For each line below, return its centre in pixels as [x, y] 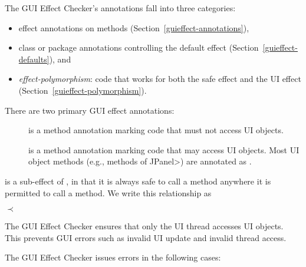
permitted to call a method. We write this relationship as [108, 192]
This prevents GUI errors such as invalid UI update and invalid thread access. [146, 237]
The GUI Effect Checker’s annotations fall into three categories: [120, 8]
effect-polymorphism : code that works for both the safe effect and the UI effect [160, 79]
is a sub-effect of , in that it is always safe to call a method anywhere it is [138, 181]
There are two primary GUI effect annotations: [90, 110]
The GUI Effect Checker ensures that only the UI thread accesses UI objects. [144, 226]
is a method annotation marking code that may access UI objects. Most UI [164, 149]
